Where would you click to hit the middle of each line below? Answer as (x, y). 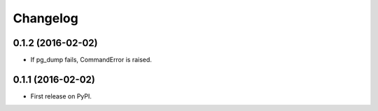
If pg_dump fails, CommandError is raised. (91, 60)
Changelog (45, 18)
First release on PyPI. (61, 96)
